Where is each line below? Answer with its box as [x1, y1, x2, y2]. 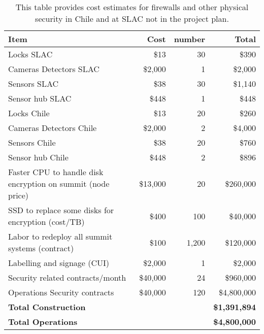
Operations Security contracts [8, 286, 114, 298]
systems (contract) [8, 242, 74, 254]
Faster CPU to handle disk [8, 166, 104, 178]
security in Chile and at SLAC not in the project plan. [35, 13, 229, 24]
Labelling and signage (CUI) [8, 257, 109, 269]
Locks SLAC [8, 48, 53, 60]
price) [8, 189, 29, 201]
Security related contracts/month [8, 272, 126, 283]
